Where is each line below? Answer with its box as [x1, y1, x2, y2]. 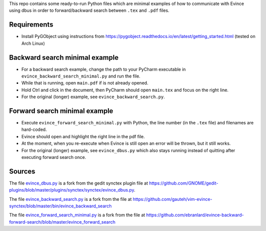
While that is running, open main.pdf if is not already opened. [21, 80, 149, 86]
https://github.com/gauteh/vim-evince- [133, 196, 213, 202]
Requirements [9, 20, 54, 29]
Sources [9, 167, 35, 175]
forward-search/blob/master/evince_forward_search [9, 219, 116, 225]
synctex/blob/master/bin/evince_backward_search [9, 203, 112, 209]
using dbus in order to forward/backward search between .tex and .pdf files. [9, 7, 169, 13]
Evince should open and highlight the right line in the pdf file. [21, 133, 145, 139]
